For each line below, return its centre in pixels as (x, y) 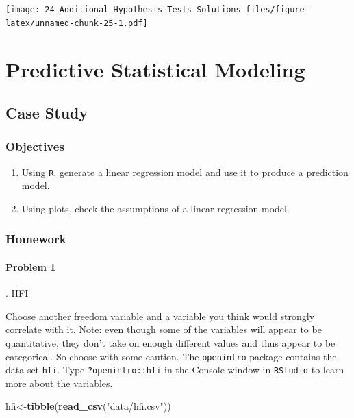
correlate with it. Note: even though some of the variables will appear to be (164, 329)
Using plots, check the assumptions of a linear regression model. (155, 208)
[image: (23, 10)
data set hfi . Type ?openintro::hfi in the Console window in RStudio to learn (175, 370)
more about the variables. (59, 383)
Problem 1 (31, 266)
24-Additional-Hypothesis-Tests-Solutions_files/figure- (177, 10)
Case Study (47, 113)
